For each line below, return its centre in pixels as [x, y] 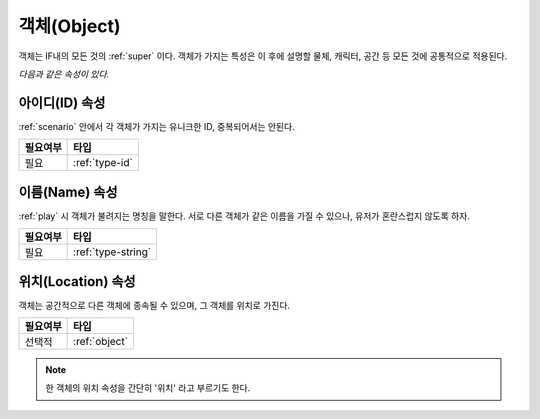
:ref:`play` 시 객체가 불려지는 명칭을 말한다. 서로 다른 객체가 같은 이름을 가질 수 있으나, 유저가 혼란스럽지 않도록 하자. [244, 216]
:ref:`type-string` [112, 252]
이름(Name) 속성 [68, 191]
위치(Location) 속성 [77, 281]
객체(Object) [69, 26]
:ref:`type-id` [103, 163]
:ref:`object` [101, 342]
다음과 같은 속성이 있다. [64, 74]
